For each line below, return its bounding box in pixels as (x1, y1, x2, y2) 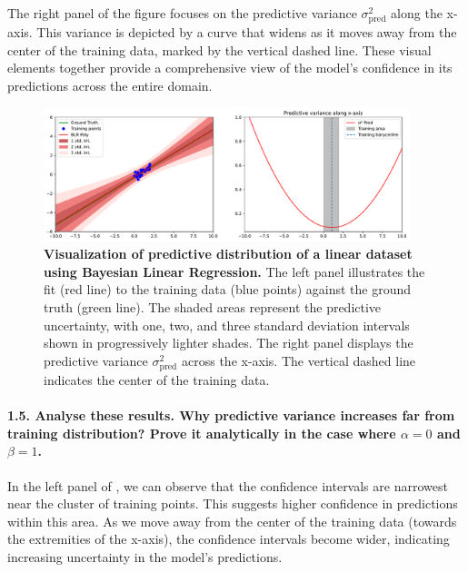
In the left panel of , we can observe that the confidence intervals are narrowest (7, 476, 448, 495)
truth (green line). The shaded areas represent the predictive (44, 298, 382, 317)
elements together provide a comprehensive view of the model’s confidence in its (7, 58, 453, 77)
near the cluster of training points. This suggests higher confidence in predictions (7, 494, 458, 513)
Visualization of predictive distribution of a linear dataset (44, 244, 413, 263)
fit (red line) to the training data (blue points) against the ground (44, 280, 411, 299)
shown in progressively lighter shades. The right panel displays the (44, 333, 413, 352)
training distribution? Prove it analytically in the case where (7, 423, 396, 442)
